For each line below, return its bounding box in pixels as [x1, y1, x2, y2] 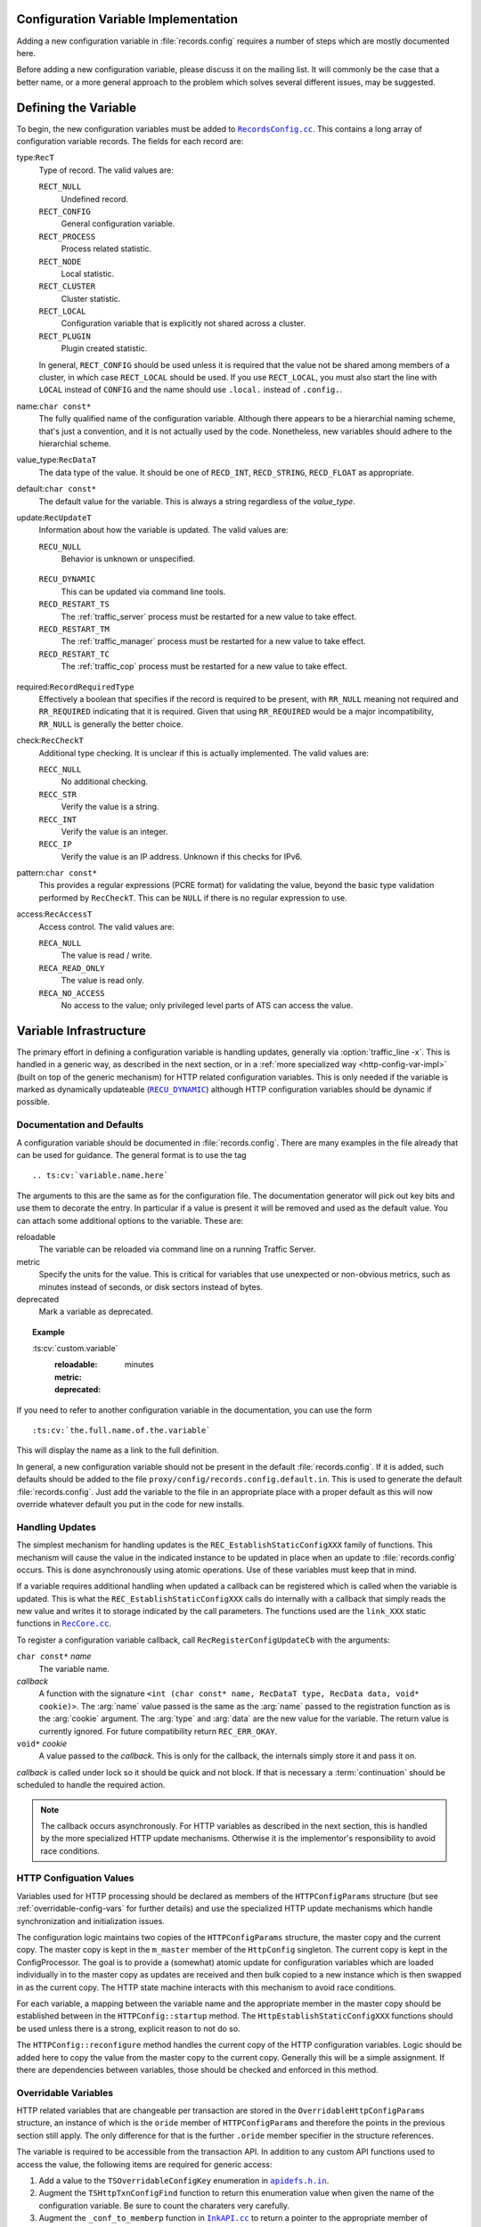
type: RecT [16, 152, 55, 163]
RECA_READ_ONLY [38, 963, 106, 973]
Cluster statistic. [61, 293, 121, 304]
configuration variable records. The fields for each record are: [16, 135, 244, 146]
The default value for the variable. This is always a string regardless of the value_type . [38, 495, 355, 507]
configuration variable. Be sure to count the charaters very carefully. [38, 2200, 289, 2211]
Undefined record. [61, 193, 129, 204]
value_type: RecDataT [16, 454, 97, 465]
